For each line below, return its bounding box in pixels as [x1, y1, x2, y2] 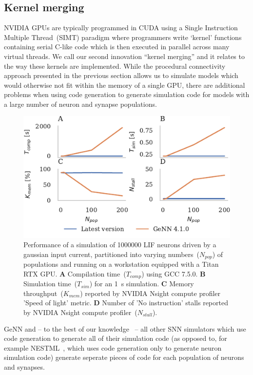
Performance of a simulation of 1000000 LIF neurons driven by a [23, 239, 216, 250]
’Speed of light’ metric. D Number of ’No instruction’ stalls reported [23, 297, 228, 308]
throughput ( [23, 288, 63, 298]
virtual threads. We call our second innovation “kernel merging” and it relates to [4, 51, 245, 61]
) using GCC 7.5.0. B [141, 268, 206, 278]
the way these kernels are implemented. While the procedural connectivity [4, 60, 226, 71]
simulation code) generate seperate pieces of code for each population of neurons [4, 352, 244, 362]
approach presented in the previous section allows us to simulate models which [4, 70, 238, 80]
